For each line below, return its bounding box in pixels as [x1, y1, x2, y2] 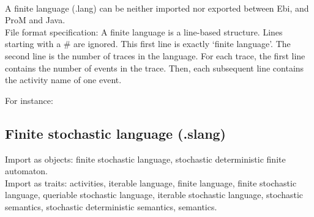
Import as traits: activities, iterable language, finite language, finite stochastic [5, 176, 297, 189]
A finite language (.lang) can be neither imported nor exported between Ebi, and [5, 1, 309, 14]
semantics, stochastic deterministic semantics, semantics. [5, 200, 217, 213]
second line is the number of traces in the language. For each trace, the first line [5, 49, 305, 62]
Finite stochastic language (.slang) [5, 123, 226, 142]
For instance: [5, 94, 53, 106]
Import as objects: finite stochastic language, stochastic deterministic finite [5, 152, 286, 165]
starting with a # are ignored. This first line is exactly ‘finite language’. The [5, 37, 291, 50]
